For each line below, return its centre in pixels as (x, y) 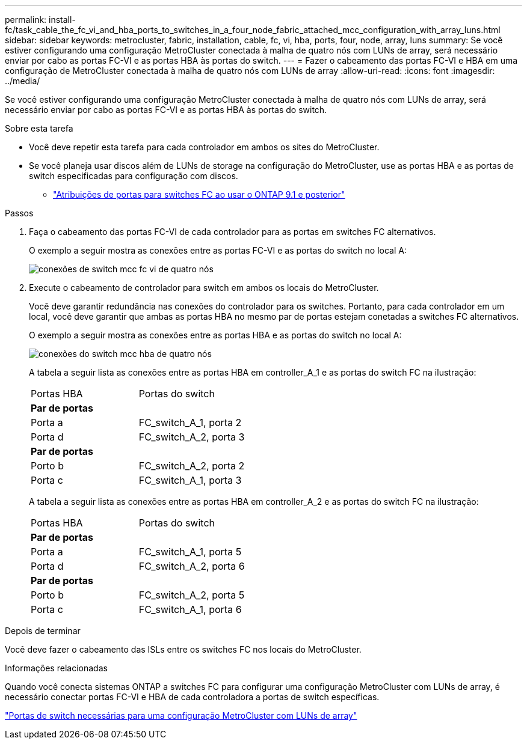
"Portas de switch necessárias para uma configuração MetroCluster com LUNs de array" (181, 715)
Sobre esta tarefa (39, 128)
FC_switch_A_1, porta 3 (190, 480)
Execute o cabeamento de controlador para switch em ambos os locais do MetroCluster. (204, 288)
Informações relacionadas (56, 668)
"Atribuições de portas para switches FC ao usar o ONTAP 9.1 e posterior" (199, 194)
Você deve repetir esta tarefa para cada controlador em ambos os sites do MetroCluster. (204, 147)
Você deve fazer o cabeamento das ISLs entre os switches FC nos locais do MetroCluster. (183, 649)
